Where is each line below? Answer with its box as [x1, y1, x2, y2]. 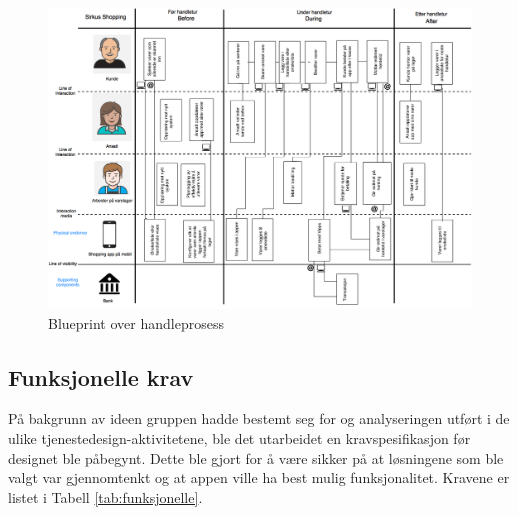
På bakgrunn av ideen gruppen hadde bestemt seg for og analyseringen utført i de [8, 408, 510, 429]
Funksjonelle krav [8, 361, 194, 392]
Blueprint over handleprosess [48, 312, 224, 333]
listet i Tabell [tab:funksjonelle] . [8, 486, 203, 507]
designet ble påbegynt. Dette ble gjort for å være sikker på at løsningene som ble [8, 447, 504, 468]
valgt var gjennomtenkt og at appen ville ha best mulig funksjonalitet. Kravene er [8, 467, 510, 488]
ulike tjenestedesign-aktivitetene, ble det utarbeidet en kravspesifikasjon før [8, 428, 471, 448]
